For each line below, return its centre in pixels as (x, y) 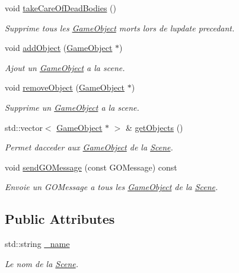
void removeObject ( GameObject (65, 87)
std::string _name (37, 244)
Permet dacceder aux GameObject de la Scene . (89, 147)
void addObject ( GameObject (59, 48)
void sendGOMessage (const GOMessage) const (91, 167)
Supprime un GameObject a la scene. (72, 107)
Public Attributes (60, 219)
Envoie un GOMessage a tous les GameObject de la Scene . (111, 187)
